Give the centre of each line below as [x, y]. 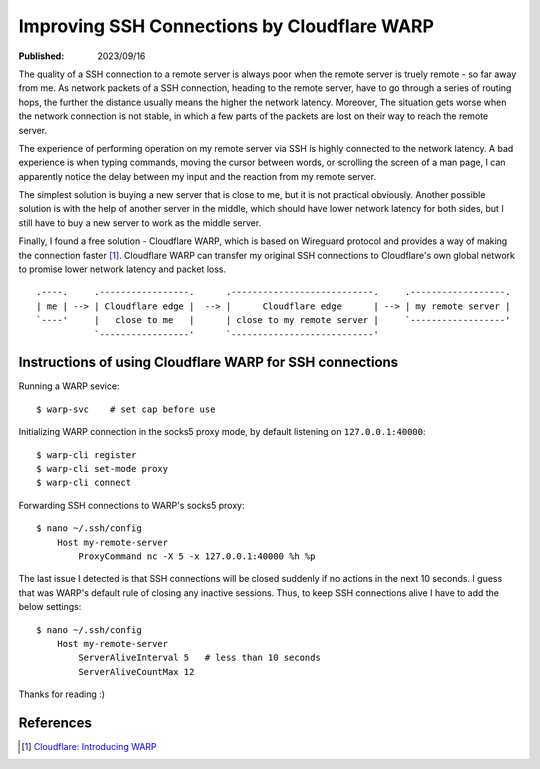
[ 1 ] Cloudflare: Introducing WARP [89, 747]
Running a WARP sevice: [69, 386]
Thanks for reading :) [61, 694]
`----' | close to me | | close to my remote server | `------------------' [273, 320]
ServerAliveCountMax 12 [136, 671]
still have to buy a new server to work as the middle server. [140, 222]
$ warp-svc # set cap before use [126, 409]
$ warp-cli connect [84, 483]
